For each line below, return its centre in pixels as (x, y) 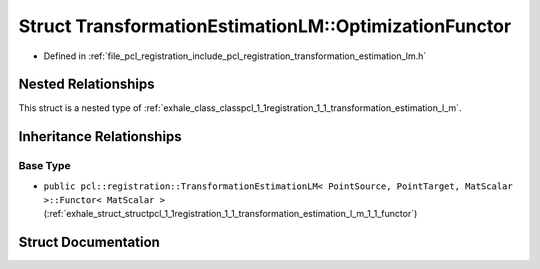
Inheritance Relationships (100, 136)
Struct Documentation (89, 242)
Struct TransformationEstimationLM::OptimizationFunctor (265, 26)
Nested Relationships (86, 84)
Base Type (44, 166)
